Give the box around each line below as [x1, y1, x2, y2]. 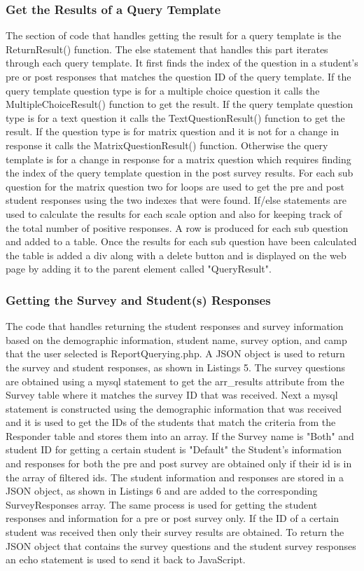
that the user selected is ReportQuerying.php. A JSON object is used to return [6, 346, 345, 361]
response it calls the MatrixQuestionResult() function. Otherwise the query [6, 137, 328, 152]
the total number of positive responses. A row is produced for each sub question [6, 220, 349, 235]
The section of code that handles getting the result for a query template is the [6, 28, 342, 43]
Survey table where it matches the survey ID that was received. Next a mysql [6, 387, 338, 402]
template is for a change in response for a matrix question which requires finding [6, 151, 351, 166]
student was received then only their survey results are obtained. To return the [6, 525, 344, 539]
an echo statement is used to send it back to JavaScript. [6, 552, 246, 567]
